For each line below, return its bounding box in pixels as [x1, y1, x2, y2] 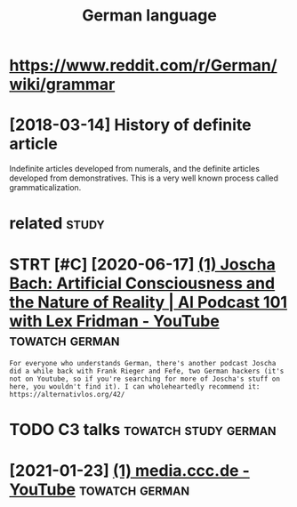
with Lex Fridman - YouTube [9, 310, 220, 331]
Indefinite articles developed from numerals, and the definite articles [9, 164, 261, 174]
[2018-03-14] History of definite [9, 115, 252, 135]
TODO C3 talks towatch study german [9, 420, 277, 440]
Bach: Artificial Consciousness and [9, 273, 276, 294]
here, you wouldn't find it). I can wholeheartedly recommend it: [9, 382, 261, 391]
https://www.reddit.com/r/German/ [9, 55, 277, 76]
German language [81, 5, 218, 26]
